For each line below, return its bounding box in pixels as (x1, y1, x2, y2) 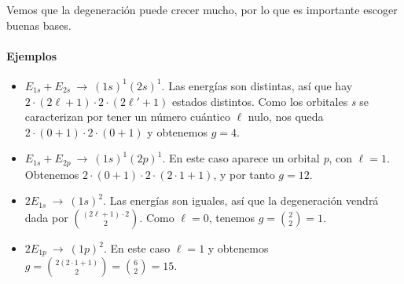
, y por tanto (213, 166, 275, 182)
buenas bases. (6, 16, 72, 33)
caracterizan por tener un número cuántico (24, 108, 230, 125)
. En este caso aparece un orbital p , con (162, 150, 353, 166)
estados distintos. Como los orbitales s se (171, 93, 369, 109)
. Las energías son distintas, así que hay (161, 77, 353, 93)
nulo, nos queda (248, 108, 324, 125)
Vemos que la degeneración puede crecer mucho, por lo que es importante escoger (6, 2, 398, 17)
